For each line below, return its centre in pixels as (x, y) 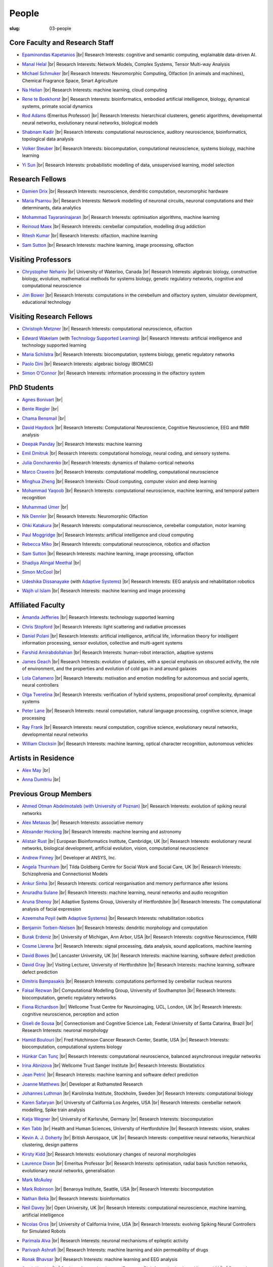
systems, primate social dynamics (57, 106)
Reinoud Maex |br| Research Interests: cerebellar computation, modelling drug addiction (114, 226)
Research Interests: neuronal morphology (65, 1030)
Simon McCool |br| (42, 572)
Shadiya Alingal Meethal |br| (51, 563)
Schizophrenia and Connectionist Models (65, 874)
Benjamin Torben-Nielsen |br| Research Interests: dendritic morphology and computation (115, 927)
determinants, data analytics (52, 208)
